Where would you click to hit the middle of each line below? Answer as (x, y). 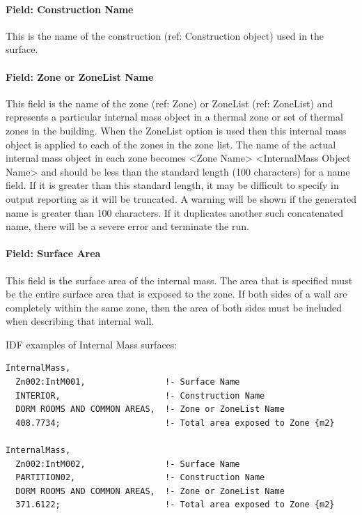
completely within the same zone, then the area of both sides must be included (174, 307)
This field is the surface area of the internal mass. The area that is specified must (179, 280)
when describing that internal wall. (80, 321)
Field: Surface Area (53, 253)
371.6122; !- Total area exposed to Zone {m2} (175, 505)
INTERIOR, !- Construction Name (140, 395)
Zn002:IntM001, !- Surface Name (128, 382)
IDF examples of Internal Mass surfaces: (92, 344)
